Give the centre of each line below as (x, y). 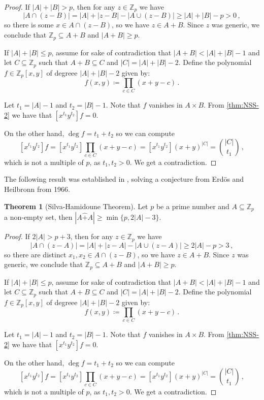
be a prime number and (193, 206)
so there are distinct (35, 254)
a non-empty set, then (38, 217)
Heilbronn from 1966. (37, 189)
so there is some (29, 25)
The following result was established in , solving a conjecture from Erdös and (124, 179)
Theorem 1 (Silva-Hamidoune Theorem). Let (76, 206)
